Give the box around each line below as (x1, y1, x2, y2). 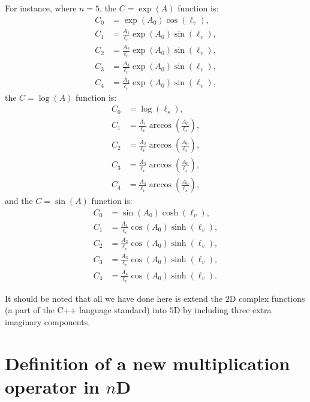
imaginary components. (5, 316, 91, 328)
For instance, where (5, 2, 77, 14)
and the (5, 194, 33, 207)
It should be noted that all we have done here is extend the (5, 292, 223, 304)
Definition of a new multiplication (5, 350, 290, 375)
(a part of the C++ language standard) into (5, 304, 167, 316)
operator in (5, 374, 100, 399)
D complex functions (229, 292, 305, 304)
